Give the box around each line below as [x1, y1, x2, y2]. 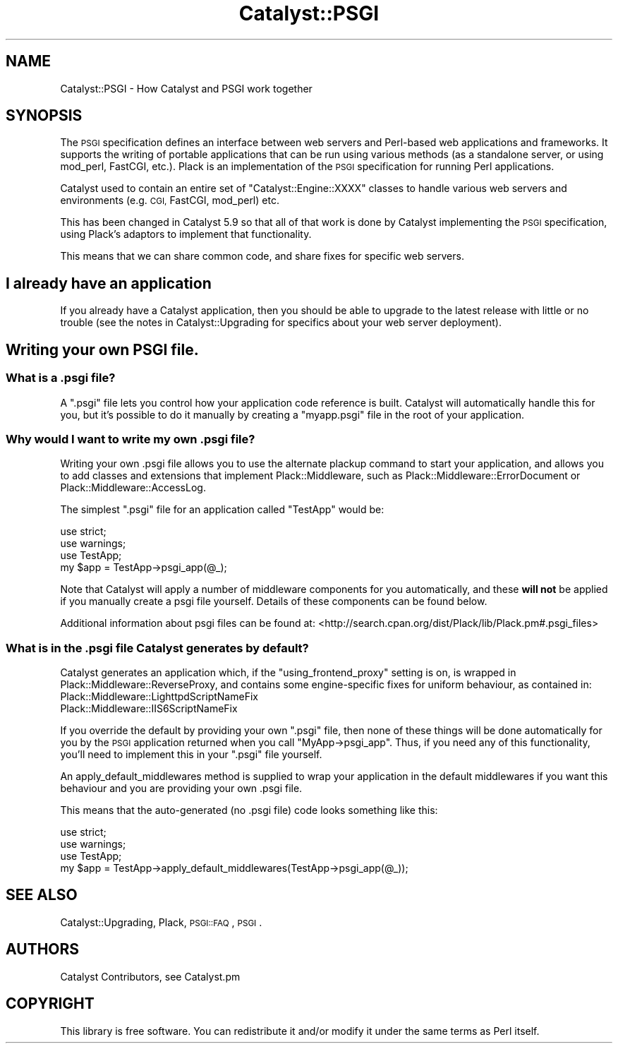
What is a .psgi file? [6, 371, 116, 385]
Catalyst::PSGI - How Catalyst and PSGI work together [60, 82, 313, 95]
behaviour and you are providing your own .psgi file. [60, 782, 303, 794]
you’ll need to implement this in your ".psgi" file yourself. [60, 748, 322, 760]
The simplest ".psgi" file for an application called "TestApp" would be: [60, 503, 384, 516]
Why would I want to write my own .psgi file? [6, 431, 255, 446]
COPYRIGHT [6, 995, 95, 1013]
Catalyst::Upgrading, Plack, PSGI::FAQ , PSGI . [60, 916, 262, 928]
